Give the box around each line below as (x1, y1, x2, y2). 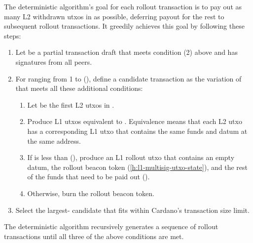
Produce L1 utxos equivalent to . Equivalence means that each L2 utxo (27, 116, 242, 126)
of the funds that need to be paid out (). (27, 171, 150, 182)
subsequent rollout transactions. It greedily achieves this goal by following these (4, 21, 245, 31)
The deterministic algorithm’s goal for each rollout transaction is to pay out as (4, 1, 242, 11)
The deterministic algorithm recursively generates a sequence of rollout (4, 221, 218, 232)
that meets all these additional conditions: (15, 83, 143, 93)
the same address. (27, 135, 81, 146)
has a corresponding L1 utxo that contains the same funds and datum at (27, 125, 248, 136)
